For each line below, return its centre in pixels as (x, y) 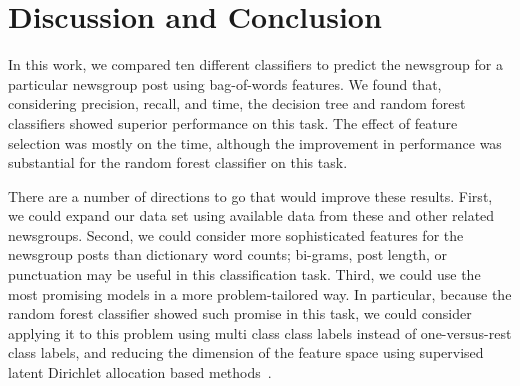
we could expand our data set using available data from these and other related (251, 215)
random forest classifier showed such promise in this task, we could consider (240, 313)
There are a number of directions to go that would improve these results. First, (250, 195)
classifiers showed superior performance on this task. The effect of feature (233, 122)
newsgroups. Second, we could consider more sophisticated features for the (236, 234)
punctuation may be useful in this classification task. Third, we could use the (244, 274)
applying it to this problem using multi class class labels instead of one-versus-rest (260, 332)
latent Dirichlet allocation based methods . (140, 372)
